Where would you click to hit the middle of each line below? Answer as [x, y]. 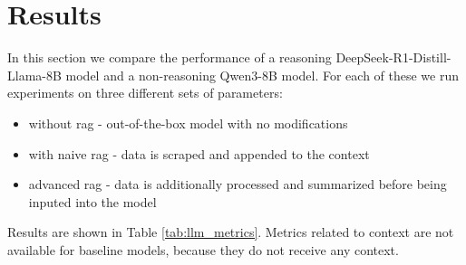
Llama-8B [34, 75]
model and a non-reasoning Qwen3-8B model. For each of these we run [262, 75]
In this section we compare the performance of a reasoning [170, 57]
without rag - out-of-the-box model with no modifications [188, 123]
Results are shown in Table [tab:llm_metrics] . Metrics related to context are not [231, 232]
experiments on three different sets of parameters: [145, 93]
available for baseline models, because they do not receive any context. [203, 249]
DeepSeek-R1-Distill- [393, 57]
